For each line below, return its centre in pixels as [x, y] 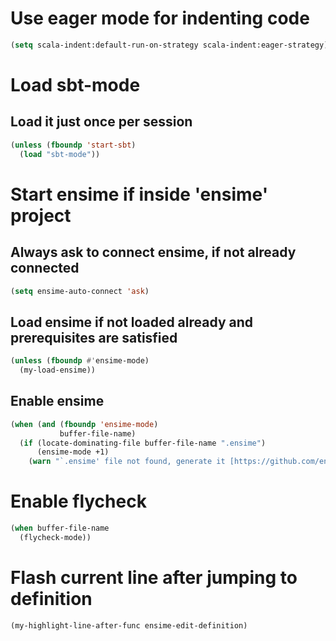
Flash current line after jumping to [154, 578]
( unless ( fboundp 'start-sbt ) [73, 145]
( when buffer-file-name [60, 528]
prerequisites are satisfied [94, 337]
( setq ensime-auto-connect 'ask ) [80, 291]
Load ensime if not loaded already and [132, 322]
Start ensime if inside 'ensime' [139, 194]
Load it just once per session [101, 122]
